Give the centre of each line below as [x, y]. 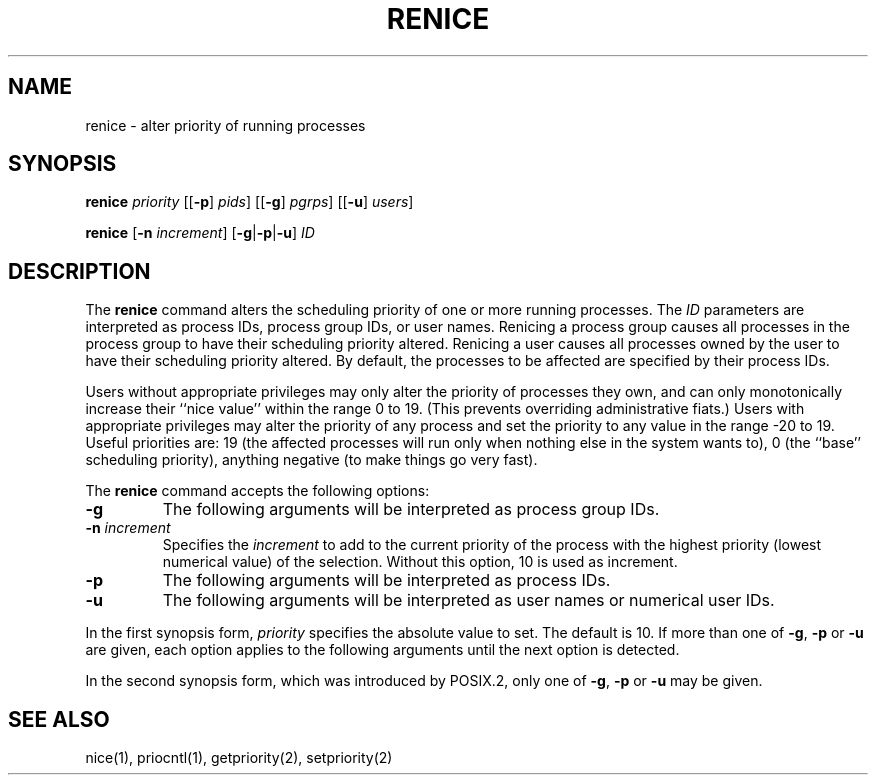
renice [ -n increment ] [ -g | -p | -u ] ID [200, 233]
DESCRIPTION [79, 271]
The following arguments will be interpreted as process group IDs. [411, 509]
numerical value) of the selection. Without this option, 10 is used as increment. [420, 562]
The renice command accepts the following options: [257, 491]
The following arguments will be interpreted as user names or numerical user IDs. [468, 600]
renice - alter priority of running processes [225, 125]
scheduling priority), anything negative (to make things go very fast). [311, 460]
